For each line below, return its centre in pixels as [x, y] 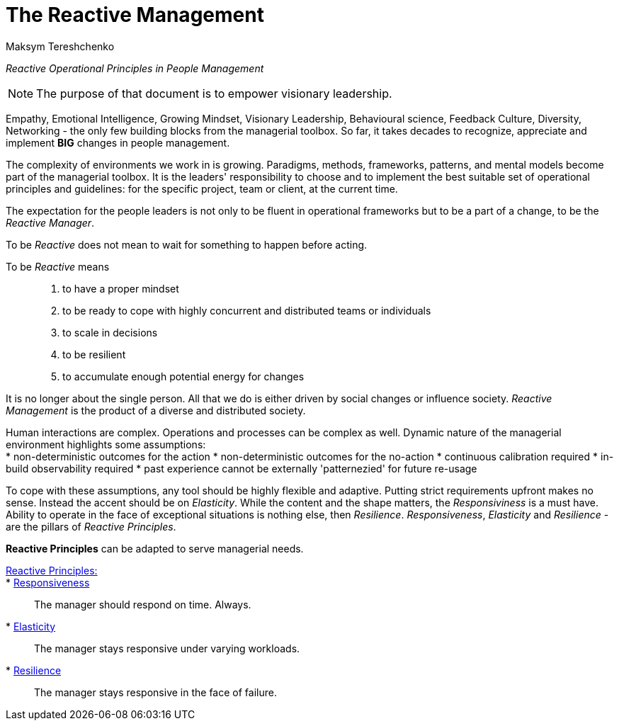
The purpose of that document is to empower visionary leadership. [214, 93]
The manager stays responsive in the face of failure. [155, 692]
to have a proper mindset [121, 288]
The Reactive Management [135, 15]
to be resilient [94, 354]
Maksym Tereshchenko [60, 46]
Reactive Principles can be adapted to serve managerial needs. [155, 548]
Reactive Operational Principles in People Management [135, 68]
